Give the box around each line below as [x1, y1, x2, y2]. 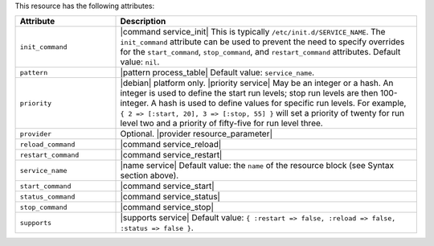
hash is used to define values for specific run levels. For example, [158, 97, 407, 109]
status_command [19, 192, 76, 201]
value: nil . [120, 56, 160, 68]
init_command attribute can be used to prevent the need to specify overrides [120, 36, 405, 47]
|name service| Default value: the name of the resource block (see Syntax [120, 160, 394, 171]
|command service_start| [120, 181, 215, 192]
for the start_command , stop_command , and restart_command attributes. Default [120, 47, 401, 58]
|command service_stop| [120, 202, 215, 213]
